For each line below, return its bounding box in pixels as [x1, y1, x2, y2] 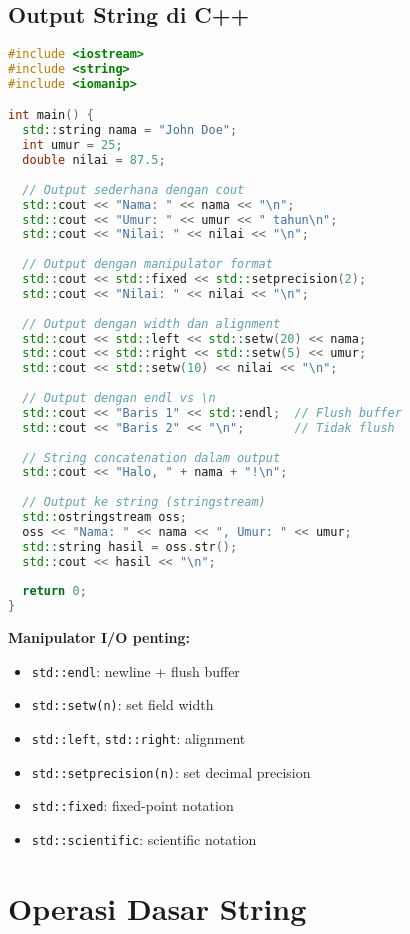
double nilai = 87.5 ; [22, 153, 166, 168]
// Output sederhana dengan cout [22, 182, 245, 197]
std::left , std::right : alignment [31, 728, 246, 749]
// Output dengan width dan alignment [22, 316, 281, 331]
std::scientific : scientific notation [31, 829, 257, 850]
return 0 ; [22, 584, 87, 599]
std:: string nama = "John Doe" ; [22, 123, 238, 138]
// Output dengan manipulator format [22, 257, 273, 272]
